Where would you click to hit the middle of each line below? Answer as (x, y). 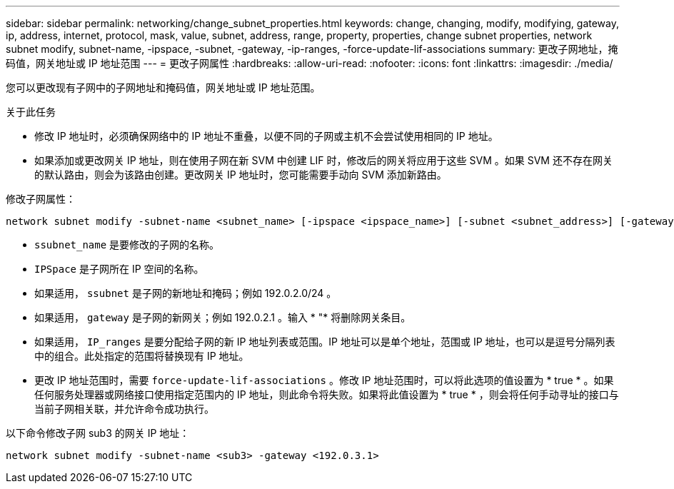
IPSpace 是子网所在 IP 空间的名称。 (119, 269)
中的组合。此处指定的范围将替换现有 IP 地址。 (142, 356)
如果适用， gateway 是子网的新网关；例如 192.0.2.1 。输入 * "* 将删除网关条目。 (223, 317)
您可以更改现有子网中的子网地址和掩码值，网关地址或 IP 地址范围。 (163, 87)
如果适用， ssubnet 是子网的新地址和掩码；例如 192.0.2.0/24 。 (186, 293)
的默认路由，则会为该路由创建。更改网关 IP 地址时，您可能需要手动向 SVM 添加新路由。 (241, 175)
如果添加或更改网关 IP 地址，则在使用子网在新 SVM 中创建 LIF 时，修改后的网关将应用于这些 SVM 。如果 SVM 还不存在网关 (323, 160)
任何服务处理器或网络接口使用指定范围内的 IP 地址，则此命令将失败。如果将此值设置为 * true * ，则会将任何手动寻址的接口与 (327, 394)
